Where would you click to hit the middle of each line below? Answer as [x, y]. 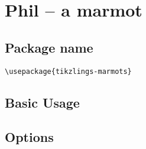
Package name [49, 47]
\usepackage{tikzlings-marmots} [68, 71]
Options [29, 137]
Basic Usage [42, 102]
